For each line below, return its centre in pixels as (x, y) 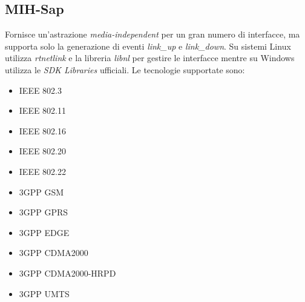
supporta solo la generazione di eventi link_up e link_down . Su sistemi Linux (148, 46)
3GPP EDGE (44, 232)
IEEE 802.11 (43, 110)
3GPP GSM (41, 192)
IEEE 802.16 (43, 130)
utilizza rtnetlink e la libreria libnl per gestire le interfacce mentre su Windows (150, 58)
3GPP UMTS (44, 293)
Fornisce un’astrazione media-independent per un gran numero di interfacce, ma (152, 34)
